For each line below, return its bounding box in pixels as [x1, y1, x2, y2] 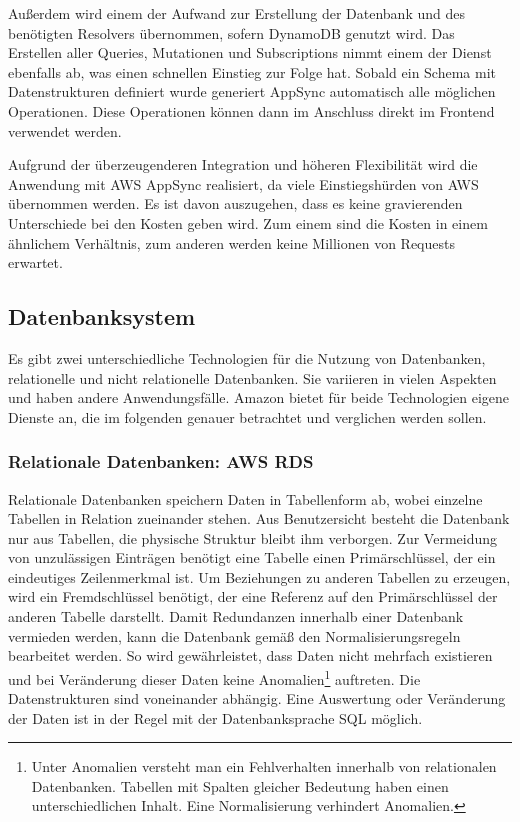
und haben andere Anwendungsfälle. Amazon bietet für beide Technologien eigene [8, 387, 510, 408]
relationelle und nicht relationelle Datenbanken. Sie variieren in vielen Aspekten [8, 367, 497, 388]
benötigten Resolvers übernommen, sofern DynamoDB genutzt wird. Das [8, 22, 455, 43]
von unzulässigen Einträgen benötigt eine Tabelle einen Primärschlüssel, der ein [8, 547, 496, 568]
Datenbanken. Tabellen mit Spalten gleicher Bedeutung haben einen [31, 775, 449, 796]
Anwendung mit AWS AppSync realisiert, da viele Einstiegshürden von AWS [8, 173, 479, 194]
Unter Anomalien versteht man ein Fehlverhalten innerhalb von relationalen [31, 756, 497, 777]
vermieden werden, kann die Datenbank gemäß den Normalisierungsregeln [8, 625, 461, 646]
